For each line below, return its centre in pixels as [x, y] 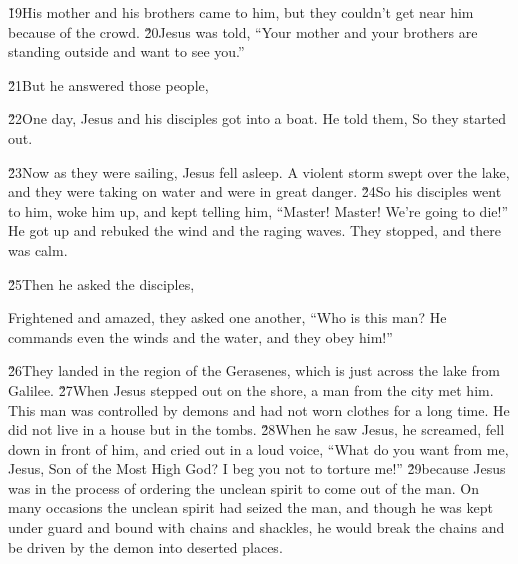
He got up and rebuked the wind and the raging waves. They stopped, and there [255, 230]
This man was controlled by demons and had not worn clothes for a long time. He [259, 409]
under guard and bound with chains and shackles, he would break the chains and [256, 527]
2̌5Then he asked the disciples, [101, 283]
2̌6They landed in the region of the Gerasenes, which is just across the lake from [254, 370]
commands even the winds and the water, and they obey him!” [200, 336]
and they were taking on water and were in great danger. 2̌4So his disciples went [255, 191]
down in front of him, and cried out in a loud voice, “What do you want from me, [258, 448]
